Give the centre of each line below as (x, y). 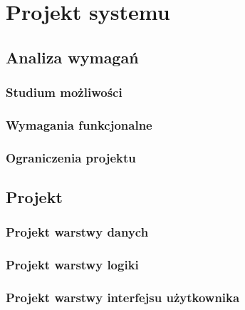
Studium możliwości (64, 92)
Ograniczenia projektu (71, 157)
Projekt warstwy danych (77, 232)
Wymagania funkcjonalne (79, 124)
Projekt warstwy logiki (72, 265)
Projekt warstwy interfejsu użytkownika (123, 298)
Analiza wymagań (72, 57)
